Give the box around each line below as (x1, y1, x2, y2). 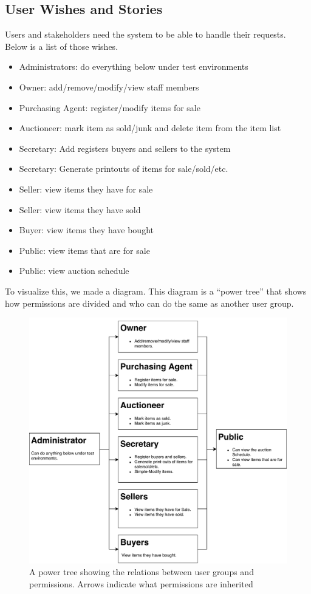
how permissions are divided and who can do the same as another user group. (5, 296, 294, 309)
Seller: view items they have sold (19, 203, 141, 216)
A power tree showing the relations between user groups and (29, 565, 254, 578)
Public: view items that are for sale (19, 244, 150, 256)
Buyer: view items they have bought (19, 224, 154, 236)
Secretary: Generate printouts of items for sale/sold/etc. (19, 162, 228, 175)
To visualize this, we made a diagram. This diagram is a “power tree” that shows (5, 284, 307, 297)
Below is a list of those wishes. (5, 39, 118, 52)
